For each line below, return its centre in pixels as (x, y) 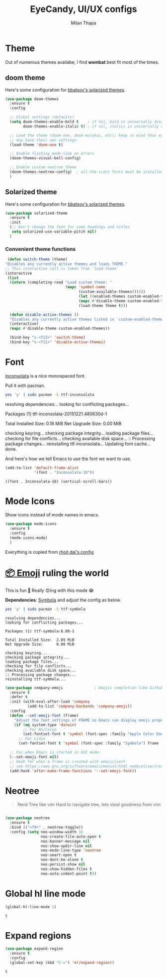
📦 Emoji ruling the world (57, 573)
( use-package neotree (28, 818)
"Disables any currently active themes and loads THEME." (66, 264)
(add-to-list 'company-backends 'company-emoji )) (80, 706)
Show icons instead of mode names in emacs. (52, 515)
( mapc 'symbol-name (85, 287)
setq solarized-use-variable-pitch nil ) (54, 232)
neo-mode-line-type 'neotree (71, 851)
